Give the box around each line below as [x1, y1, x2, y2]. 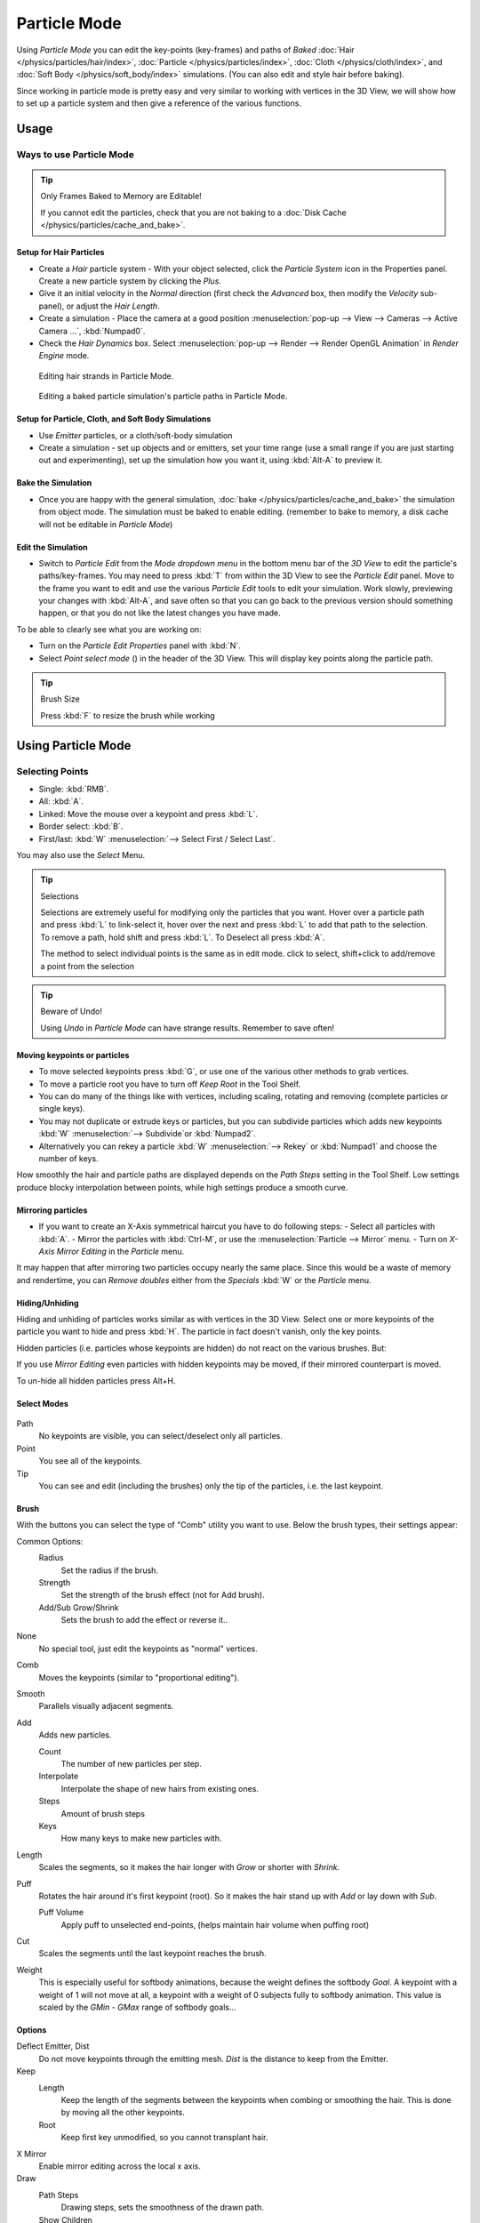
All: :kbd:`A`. [38, 796, 84, 807]
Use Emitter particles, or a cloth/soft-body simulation [38, 429, 233, 440]
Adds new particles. [38, 1729, 112, 1740]
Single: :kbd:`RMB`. [38, 783, 109, 794]
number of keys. [38, 1152, 99, 1164]
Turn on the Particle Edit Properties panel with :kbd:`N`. [38, 640, 242, 651]
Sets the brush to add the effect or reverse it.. [60, 1615, 228, 1625]
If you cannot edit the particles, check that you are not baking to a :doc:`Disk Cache [40, 207, 347, 218]
